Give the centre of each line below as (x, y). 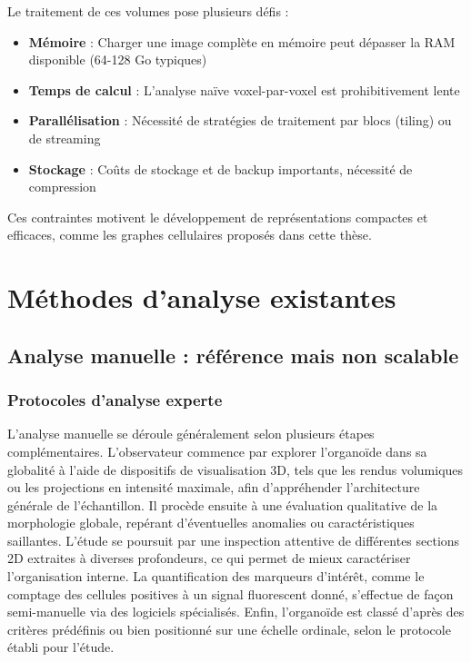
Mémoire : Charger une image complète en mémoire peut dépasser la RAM (242, 41)
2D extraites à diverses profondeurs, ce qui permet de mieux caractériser (209, 558)
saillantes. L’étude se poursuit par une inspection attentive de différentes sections (234, 540)
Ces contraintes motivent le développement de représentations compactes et (218, 217)
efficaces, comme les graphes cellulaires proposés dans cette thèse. (190, 235)
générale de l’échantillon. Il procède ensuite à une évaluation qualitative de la (223, 504)
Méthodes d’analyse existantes (202, 297)
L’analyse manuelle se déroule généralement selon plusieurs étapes (191, 434)
